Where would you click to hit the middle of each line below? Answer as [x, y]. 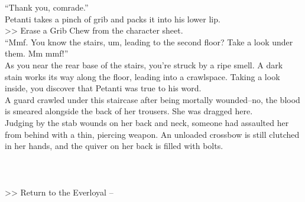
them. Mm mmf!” [37, 53]
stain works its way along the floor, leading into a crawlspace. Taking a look [142, 76]
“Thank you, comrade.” [47, 7]
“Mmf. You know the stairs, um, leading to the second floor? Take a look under [149, 42]
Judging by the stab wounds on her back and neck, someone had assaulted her [147, 122]
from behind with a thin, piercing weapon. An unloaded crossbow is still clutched [152, 134]
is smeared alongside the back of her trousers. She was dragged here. [129, 111]
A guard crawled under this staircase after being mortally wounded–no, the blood [152, 99]
